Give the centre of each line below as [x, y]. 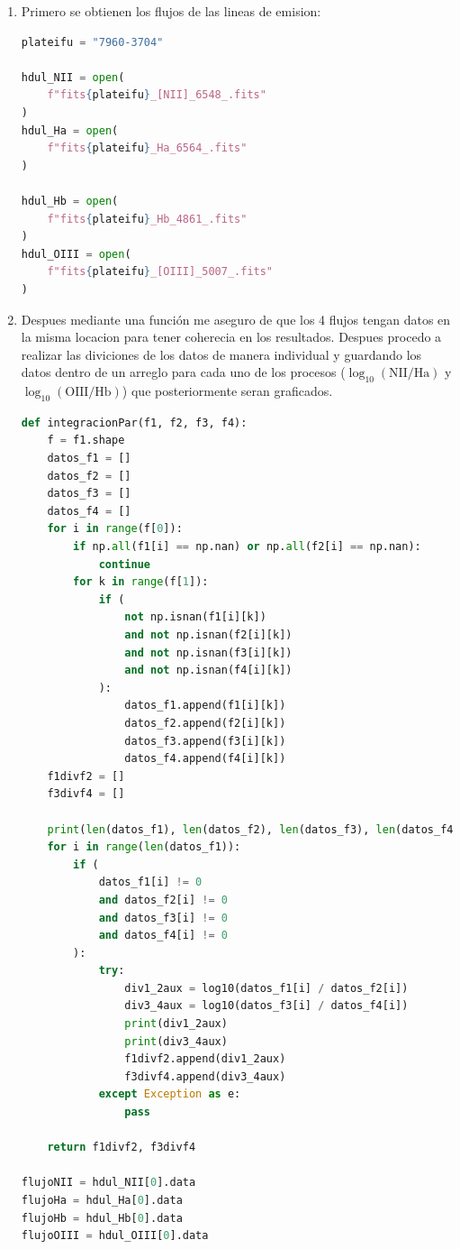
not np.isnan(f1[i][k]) [195, 617]
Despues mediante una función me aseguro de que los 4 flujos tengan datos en [236, 319]
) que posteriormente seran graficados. [227, 391]
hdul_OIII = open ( [76, 254]
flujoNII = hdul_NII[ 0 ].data [108, 1183]
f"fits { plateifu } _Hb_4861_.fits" [147, 219]
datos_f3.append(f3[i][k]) [205, 741]
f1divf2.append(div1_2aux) [205, 1059]
